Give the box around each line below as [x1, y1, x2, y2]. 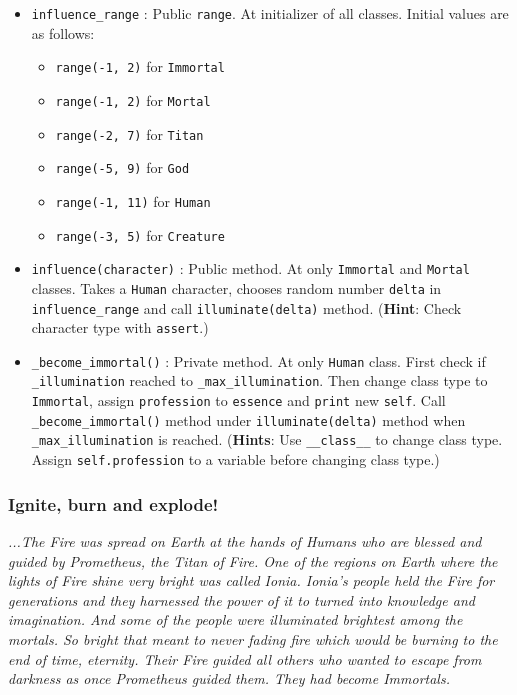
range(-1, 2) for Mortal [55, 89, 211, 110]
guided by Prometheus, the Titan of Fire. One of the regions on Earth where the [8, 550, 498, 571]
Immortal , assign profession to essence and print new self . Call [31, 390, 446, 411]
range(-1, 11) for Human [55, 190, 211, 211]
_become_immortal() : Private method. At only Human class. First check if [31, 350, 486, 371]
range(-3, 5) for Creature [55, 224, 225, 245]
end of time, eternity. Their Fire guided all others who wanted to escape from [8, 648, 482, 669]
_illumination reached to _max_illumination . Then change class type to [31, 370, 488, 391]
